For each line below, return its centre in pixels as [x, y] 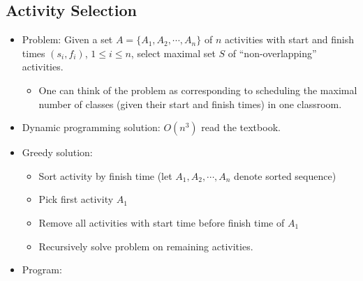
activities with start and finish [289, 39]
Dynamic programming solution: [91, 127]
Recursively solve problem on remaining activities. [146, 246]
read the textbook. [241, 127]
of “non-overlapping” [272, 53]
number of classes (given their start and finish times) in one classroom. [190, 104]
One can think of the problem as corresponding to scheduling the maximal [198, 90]
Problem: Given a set [67, 39]
